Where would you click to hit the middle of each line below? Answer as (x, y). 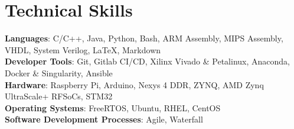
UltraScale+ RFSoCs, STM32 (59, 96)
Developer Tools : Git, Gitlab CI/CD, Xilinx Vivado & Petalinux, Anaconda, (147, 61)
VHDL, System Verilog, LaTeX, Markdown (83, 49)
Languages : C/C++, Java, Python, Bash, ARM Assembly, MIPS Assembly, (144, 38)
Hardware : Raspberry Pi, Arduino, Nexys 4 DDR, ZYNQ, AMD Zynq (134, 84)
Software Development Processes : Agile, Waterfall (104, 119)
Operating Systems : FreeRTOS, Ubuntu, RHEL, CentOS (113, 107)
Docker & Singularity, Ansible (59, 72)
